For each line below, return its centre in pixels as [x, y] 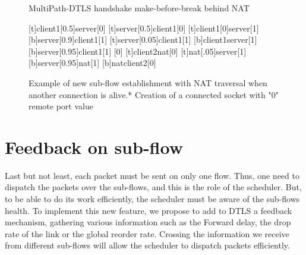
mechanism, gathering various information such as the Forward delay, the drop [148, 222]
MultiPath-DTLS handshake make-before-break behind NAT [139, 8]
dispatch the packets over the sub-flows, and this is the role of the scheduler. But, [153, 187]
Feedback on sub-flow [94, 147]
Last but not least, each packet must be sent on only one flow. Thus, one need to [152, 175]
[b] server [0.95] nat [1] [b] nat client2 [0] [92, 63]
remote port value [61, 106]
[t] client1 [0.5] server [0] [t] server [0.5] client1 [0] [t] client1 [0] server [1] [144, 28]
